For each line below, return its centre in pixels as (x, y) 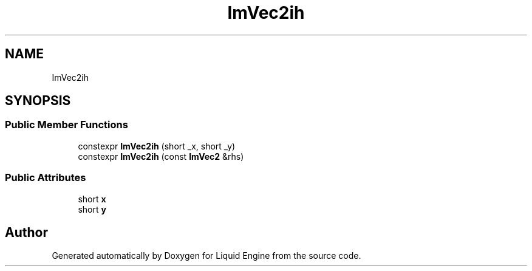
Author (26, 232)
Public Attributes (46, 178)
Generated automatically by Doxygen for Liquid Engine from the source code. (206, 256)
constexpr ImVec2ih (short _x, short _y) (157, 146)
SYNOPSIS (38, 101)
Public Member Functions (66, 125)
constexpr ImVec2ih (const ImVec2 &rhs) (161, 156)
